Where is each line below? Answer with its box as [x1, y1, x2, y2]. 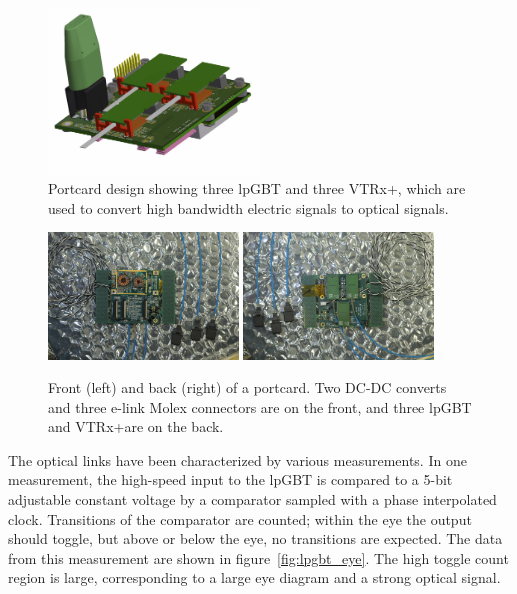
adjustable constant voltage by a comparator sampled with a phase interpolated [8, 489, 497, 510]
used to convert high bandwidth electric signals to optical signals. [48, 197, 449, 218]
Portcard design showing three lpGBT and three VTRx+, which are [48, 178, 466, 199]
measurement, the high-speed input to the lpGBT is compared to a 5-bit [8, 469, 453, 490]
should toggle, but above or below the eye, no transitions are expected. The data [8, 528, 503, 549]
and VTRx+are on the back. [48, 416, 224, 437]
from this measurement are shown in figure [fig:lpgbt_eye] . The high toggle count [8, 547, 509, 568]
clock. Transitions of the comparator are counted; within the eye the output [8, 508, 472, 529]
